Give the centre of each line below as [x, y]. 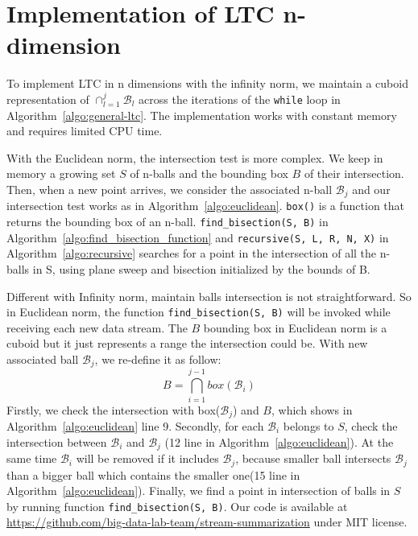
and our [371, 189]
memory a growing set [61, 173]
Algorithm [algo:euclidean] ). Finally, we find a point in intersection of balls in [199, 491]
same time [32, 458]
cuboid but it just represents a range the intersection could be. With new [187, 343]
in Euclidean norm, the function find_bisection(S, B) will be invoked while [199, 312]
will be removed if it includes [147, 458]
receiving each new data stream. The [97, 327]
